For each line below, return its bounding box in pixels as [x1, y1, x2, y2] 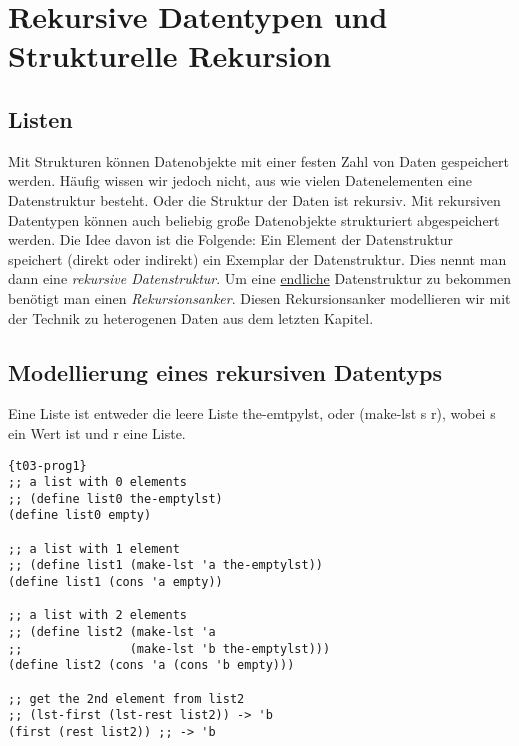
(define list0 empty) [8, 508, 152, 523]
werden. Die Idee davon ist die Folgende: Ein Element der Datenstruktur [8, 229, 454, 250]
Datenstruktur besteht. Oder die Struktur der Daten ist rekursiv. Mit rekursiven [8, 189, 501, 210]
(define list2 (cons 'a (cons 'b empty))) [8, 658, 295, 673]
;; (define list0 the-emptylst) [8, 491, 223, 506]
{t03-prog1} [8, 458, 87, 473]
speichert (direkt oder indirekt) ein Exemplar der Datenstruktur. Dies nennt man [8, 248, 507, 269]
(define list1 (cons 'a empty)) [8, 575, 223, 590]
